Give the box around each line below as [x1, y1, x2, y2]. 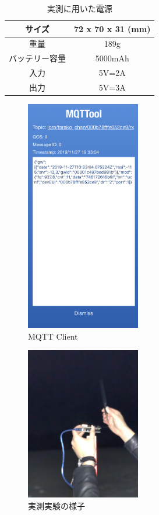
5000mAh [95, 52, 129, 64]
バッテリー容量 [9, 52, 66, 64]
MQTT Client [28, 330, 78, 342]
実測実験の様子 [28, 499, 85, 511]
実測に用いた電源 [47, 2, 112, 14]
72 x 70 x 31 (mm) [74, 22, 151, 34]
